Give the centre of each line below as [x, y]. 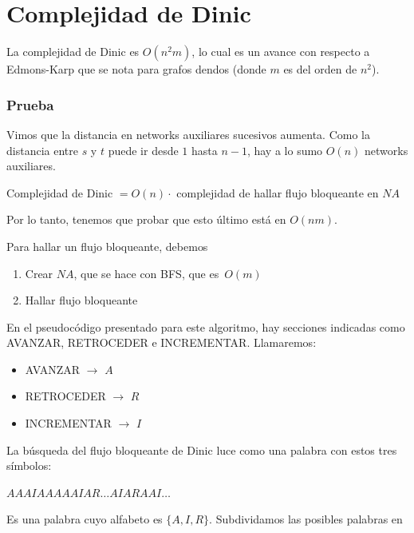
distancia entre [42, 150]
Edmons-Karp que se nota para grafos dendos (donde [136, 69]
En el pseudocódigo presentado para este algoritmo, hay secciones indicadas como [206, 326]
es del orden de [320, 69]
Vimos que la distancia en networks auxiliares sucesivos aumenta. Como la [188, 134]
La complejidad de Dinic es [73, 52]
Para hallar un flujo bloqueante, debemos [107, 246]
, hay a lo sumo [285, 150]
